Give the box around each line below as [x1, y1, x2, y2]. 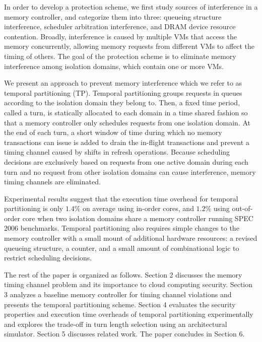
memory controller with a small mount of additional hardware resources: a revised [4, 233, 257, 243]
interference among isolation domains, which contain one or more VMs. [4, 60, 224, 71]
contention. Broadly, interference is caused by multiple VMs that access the [4, 31, 237, 41]
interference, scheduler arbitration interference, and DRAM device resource [4, 21, 236, 32]
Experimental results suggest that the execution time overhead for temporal [4, 193, 238, 203]
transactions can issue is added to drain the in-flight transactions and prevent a [4, 136, 249, 147]
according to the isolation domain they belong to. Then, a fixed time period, [4, 97, 240, 108]
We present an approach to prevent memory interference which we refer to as [4, 78, 242, 88]
